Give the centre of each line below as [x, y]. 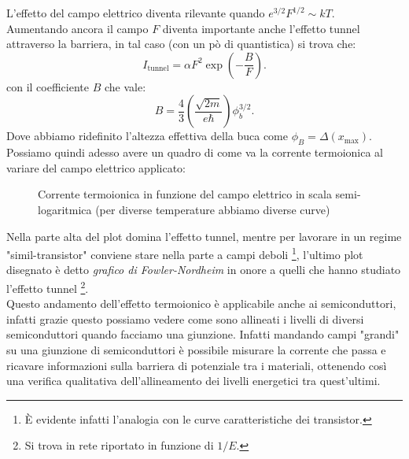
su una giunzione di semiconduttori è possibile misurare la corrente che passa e [196, 350]
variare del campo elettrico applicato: [96, 167]
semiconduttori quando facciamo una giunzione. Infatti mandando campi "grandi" [203, 334]
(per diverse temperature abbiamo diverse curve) [213, 209]
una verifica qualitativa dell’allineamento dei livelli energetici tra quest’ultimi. [193, 381]
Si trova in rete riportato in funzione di [119, 445]
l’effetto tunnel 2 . [48, 287]
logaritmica [65, 209]
